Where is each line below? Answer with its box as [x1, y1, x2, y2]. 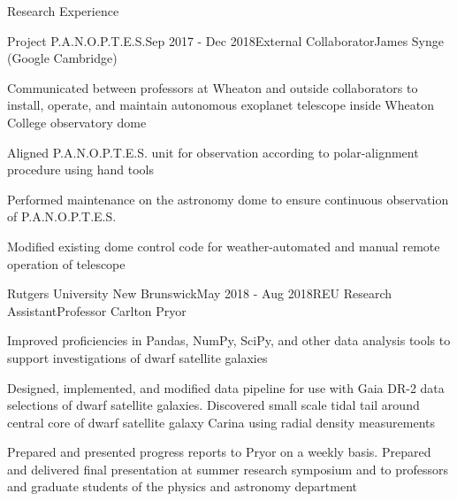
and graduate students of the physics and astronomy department [7, 477, 358, 496]
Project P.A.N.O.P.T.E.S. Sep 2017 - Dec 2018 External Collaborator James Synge [7, 31, 445, 50]
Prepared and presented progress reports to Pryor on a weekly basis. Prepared [7, 443, 431, 461]
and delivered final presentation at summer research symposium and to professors [7, 459, 449, 478]
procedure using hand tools [7, 160, 154, 179]
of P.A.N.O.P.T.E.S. [7, 207, 117, 226]
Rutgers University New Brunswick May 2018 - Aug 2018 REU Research [7, 284, 392, 303]
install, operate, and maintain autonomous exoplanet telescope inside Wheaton [7, 96, 434, 114]
